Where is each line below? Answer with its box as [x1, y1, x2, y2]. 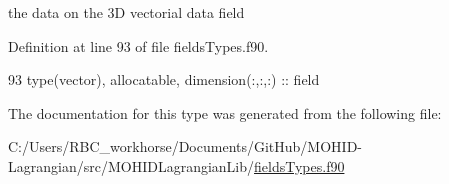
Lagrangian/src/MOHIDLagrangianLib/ [8, 155, 255, 176]
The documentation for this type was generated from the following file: [8, 102, 442, 123]
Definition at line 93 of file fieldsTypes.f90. [8, 35, 269, 56]
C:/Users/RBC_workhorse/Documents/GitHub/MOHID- [8, 136, 363, 157]
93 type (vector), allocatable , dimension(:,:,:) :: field [8, 69, 320, 90]
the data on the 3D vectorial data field [8, 2, 245, 22]
